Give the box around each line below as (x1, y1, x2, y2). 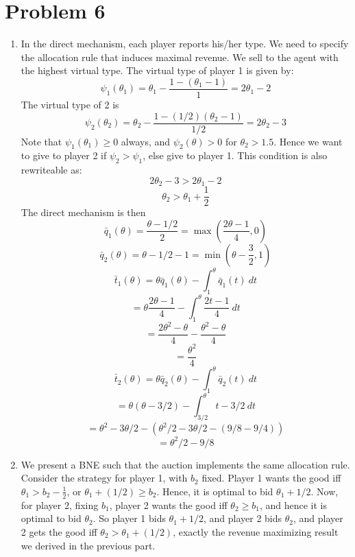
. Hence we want (273, 134, 343, 148)
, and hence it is (259, 497, 328, 512)
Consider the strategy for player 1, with (21, 471, 188, 485)
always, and (121, 134, 171, 148)
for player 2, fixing (21, 497, 99, 512)
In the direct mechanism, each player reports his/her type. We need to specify (21, 36, 349, 51)
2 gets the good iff (21, 524, 97, 538)
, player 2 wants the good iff (109, 497, 228, 512)
